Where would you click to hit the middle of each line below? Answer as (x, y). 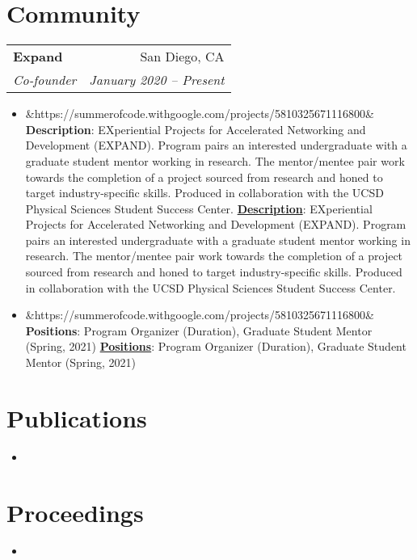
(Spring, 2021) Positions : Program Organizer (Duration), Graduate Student (216, 346)
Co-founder (45, 80)
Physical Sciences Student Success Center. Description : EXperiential (199, 208)
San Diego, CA (182, 57)
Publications (77, 417)
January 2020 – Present (157, 80)
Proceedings (75, 512)
